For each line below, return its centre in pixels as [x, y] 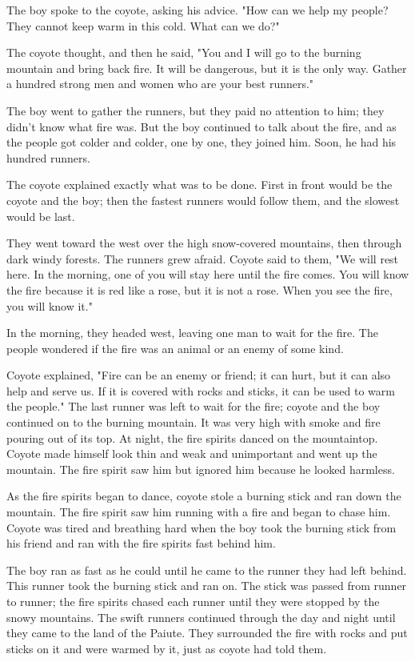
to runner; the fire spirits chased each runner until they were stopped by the [193, 601]
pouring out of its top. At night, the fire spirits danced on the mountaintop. [192, 437]
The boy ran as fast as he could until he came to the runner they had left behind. [207, 570]
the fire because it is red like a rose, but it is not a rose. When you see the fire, [200, 289]
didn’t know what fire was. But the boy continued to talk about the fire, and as [202, 126]
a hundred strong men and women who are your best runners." [160, 84]
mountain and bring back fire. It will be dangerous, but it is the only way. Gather [207, 68]
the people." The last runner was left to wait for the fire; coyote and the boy [194, 406]
